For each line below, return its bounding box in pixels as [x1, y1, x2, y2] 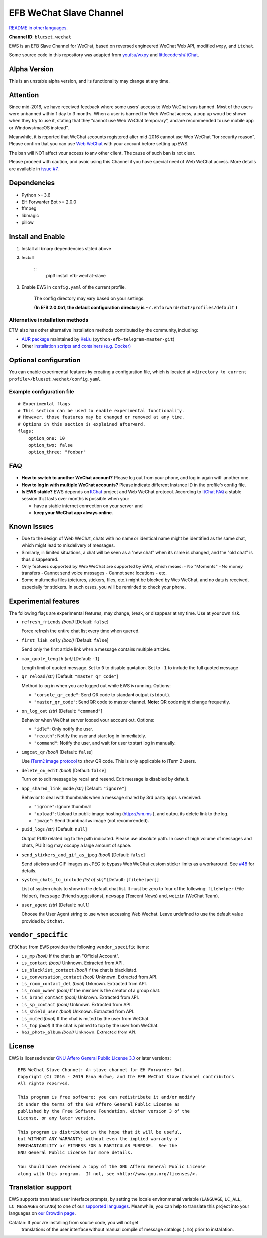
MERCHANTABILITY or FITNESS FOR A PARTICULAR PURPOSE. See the [18, 1143, 178, 1148]
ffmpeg [21, 206, 37, 211]
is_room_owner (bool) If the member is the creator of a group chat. [21, 988, 161, 993]
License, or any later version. [18, 1115, 96, 1121]
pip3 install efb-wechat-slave [46, 273, 106, 279]
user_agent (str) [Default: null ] [21, 902, 90, 908]
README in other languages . [9, 25, 68, 31]
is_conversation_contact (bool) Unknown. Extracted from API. [21, 974, 158, 980]
